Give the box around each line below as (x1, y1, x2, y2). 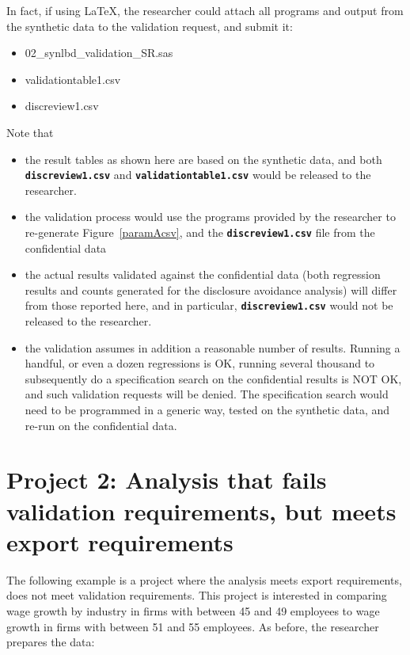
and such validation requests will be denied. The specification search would (25, 386, 389, 402)
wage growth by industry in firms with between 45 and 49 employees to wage (6, 602, 380, 619)
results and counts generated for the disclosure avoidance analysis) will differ (25, 281, 397, 298)
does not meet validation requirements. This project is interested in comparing (6, 587, 387, 604)
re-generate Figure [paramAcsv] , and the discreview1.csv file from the (25, 224, 375, 240)
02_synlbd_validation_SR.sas (25, 44, 173, 61)
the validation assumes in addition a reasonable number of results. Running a (25, 339, 401, 356)
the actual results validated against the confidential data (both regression (25, 266, 381, 283)
